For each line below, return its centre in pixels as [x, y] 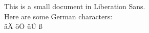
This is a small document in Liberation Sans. [75, 6]
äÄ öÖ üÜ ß [23, 26]
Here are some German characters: [58, 16]
